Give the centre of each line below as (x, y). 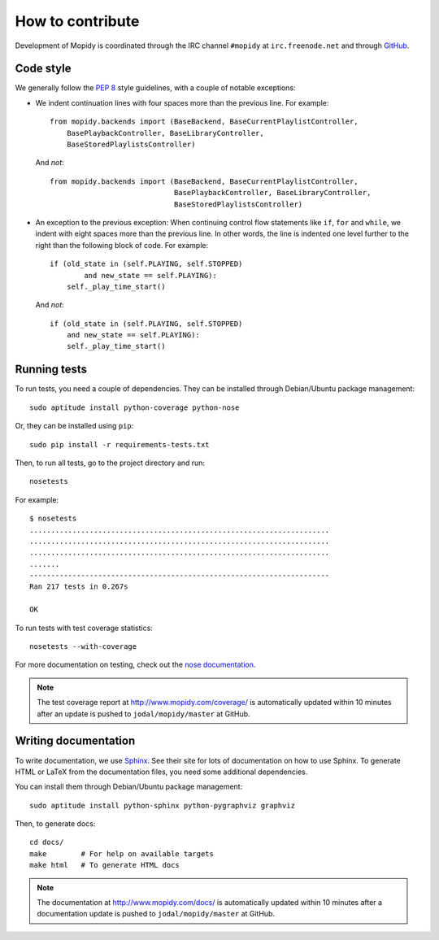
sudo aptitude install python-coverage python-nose (135, 407)
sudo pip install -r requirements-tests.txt (120, 444)
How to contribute (77, 21)
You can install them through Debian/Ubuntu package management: (129, 787)
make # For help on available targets (122, 853)
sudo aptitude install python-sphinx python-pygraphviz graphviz (163, 805)
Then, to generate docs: (55, 824)
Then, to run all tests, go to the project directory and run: (110, 463)
